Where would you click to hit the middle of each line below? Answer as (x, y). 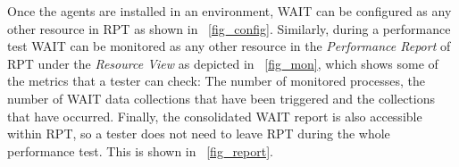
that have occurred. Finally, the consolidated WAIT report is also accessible (215, 116)
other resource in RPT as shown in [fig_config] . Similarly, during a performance (229, 28)
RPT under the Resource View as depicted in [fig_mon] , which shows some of (223, 63)
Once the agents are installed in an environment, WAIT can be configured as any (229, 11)
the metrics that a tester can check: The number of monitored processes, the (216, 81)
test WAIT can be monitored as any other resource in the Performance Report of (229, 46)
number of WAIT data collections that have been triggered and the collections (221, 98)
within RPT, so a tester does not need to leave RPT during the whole (199, 134)
